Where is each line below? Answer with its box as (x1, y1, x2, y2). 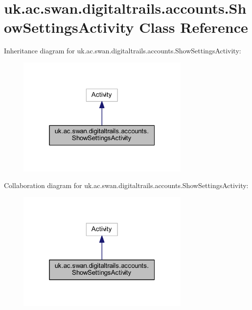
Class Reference (139, 17, 248, 37)
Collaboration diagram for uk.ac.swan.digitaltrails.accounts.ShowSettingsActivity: (4, 180, 249, 190)
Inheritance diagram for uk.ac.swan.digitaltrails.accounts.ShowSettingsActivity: (4, 46, 241, 56)
